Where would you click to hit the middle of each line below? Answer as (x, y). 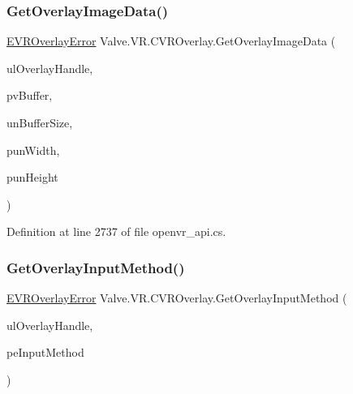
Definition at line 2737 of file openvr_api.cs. (116, 231)
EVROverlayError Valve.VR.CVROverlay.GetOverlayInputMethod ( (177, 298)
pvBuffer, (30, 95)
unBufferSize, (40, 122)
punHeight (32, 177)
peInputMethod (45, 352)
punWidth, (33, 150)
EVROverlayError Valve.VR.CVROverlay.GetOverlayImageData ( (171, 41)
